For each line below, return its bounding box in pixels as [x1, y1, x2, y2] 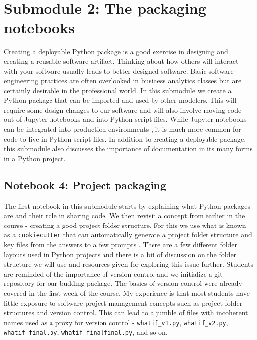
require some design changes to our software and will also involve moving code [4, 104, 242, 114]
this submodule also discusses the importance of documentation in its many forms [4, 143, 253, 154]
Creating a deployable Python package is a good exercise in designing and [4, 46, 228, 57]
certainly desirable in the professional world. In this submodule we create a [4, 85, 232, 95]
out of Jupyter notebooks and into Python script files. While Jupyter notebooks [4, 114, 247, 124]
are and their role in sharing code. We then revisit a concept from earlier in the [4, 210, 245, 221]
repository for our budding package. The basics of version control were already [4, 278, 242, 288]
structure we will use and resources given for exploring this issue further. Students [4, 259, 253, 269]
